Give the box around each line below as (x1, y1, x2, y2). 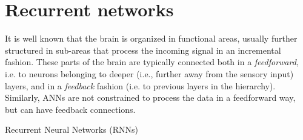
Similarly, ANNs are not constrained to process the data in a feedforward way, (5, 91, 296, 104)
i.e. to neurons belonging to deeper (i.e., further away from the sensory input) (5, 67, 294, 80)
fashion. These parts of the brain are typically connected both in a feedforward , (5, 56, 299, 68)
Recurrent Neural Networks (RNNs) (5, 123, 139, 136)
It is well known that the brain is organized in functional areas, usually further (5, 32, 298, 45)
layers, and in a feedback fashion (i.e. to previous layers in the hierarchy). (5, 79, 276, 92)
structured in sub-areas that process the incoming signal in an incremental (5, 43, 281, 56)
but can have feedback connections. (5, 103, 136, 115)
